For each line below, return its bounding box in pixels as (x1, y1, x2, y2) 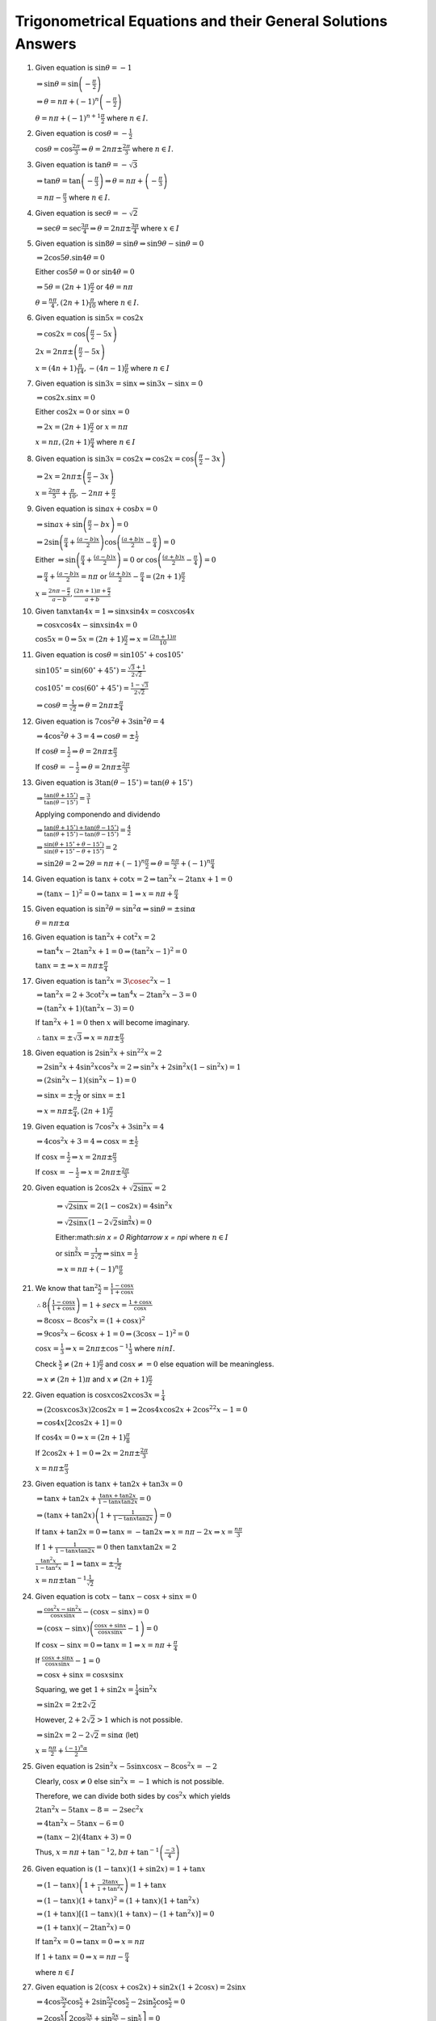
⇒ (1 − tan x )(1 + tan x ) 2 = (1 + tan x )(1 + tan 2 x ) (36, 1894, 199, 1905)
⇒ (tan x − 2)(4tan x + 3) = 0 (36, 1832, 132, 1842)
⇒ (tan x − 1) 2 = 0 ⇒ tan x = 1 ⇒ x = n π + (36, 888, 174, 898)
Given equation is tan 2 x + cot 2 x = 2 (35, 931, 157, 942)
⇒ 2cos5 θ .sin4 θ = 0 (36, 253, 105, 262)
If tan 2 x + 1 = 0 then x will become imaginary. (35, 1017, 190, 1027)
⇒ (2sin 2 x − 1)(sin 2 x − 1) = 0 (36, 1074, 136, 1085)
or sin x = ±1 (82, 1090, 127, 1099)
